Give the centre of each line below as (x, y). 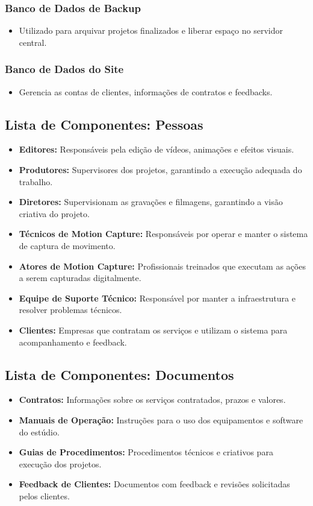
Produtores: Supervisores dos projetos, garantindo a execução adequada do (160, 170)
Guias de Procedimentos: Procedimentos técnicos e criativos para (146, 452)
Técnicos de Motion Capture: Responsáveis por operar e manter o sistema (163, 234)
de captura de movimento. (67, 245)
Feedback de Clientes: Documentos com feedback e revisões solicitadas (154, 484)
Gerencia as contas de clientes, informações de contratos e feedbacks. (146, 91)
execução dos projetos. (60, 463)
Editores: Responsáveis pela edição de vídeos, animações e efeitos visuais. (156, 149)
